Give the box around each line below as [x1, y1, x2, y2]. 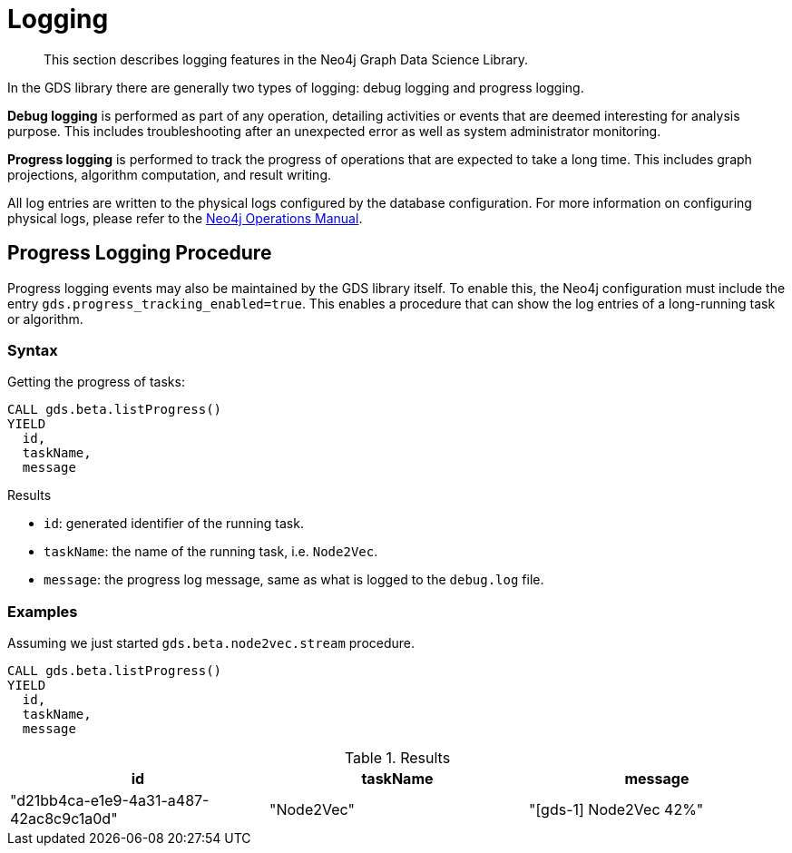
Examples [7, 602, 78, 621]
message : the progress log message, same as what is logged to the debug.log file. [44, 572, 544, 588]
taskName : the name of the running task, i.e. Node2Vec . [44, 544, 378, 560]
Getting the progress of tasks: [7, 374, 185, 390]
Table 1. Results [344, 749, 451, 768]
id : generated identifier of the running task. [44, 515, 304, 532]
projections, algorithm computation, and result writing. [7, 166, 332, 182]
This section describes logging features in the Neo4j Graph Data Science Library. [44, 51, 529, 67]
